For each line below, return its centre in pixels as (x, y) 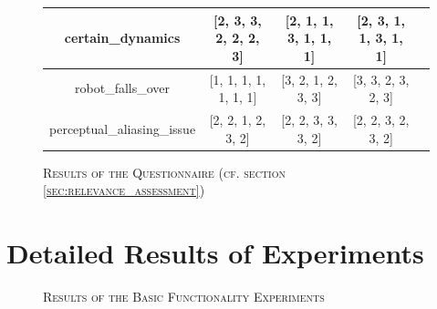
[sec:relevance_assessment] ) (124, 190)
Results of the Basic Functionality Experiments (184, 296)
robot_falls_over (123, 88)
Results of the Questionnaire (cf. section (164, 172)
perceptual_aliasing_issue (123, 128)
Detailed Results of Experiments (215, 253)
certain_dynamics (122, 38)
